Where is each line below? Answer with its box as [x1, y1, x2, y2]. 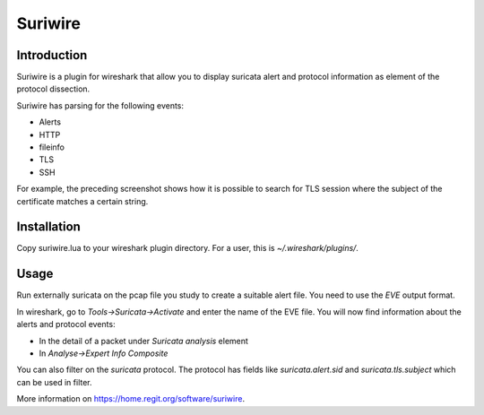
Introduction [16, 48, 88, 63]
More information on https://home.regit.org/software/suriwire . [16, 393, 246, 404]
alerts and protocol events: [16, 319, 116, 330]
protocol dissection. [16, 83, 91, 94]
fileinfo [39, 142, 65, 152]
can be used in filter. [16, 376, 93, 387]
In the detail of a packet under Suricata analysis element [39, 335, 248, 346]
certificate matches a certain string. [16, 195, 149, 206]
